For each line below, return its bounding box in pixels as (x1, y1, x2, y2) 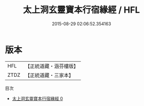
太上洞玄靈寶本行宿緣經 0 (12, 95, 63, 101)
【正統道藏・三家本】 (25, 71, 74, 78)
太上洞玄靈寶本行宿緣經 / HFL (23, 4, 140, 16)
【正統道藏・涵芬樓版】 (25, 63, 79, 70)
